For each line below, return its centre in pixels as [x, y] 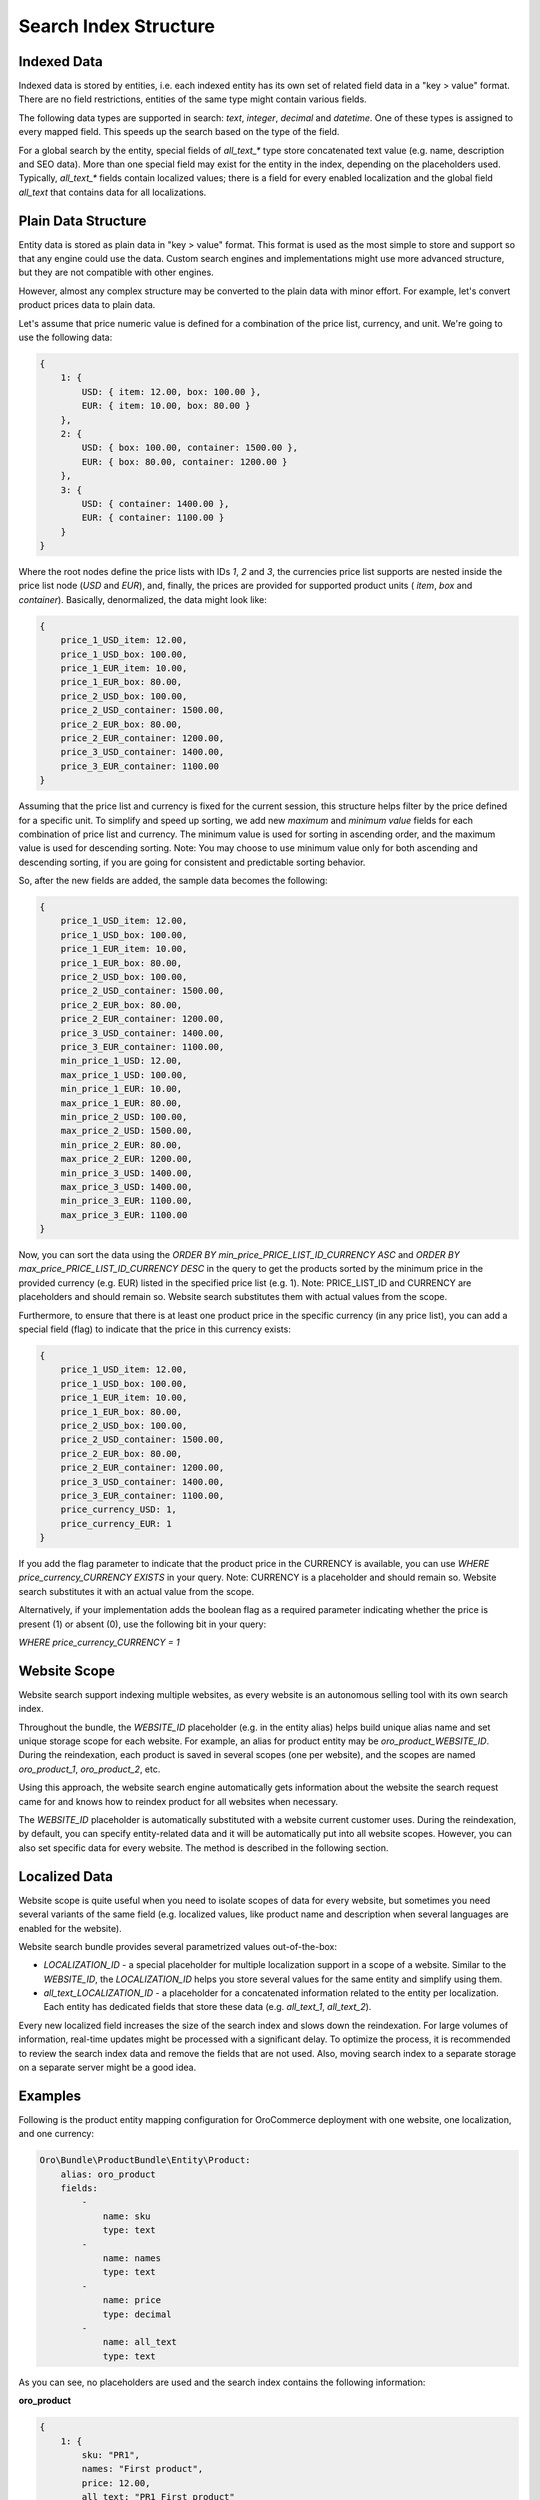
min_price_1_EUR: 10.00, [121, 1089]
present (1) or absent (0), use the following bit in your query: [142, 1624]
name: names [132, 2258]
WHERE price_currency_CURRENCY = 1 [99, 1642]
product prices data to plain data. [87, 305]
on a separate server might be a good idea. [107, 2067]
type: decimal [137, 2314]
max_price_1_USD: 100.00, [124, 1074]
